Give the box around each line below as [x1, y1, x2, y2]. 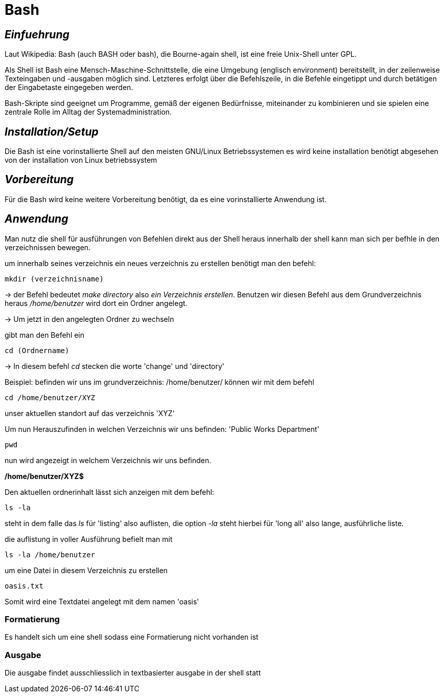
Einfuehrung [5, 28, 69, 41]
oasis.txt [5, 581, 43, 590]
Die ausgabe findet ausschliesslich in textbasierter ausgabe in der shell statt [5, 668, 261, 678]
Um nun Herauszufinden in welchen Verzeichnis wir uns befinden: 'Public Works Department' [5, 424, 319, 433]
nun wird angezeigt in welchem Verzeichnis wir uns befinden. [5, 455, 212, 465]
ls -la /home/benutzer [5, 550, 96, 559]
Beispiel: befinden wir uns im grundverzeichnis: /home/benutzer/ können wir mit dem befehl [5, 377, 314, 386]
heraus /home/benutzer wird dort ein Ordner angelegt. [5, 298, 188, 308]
